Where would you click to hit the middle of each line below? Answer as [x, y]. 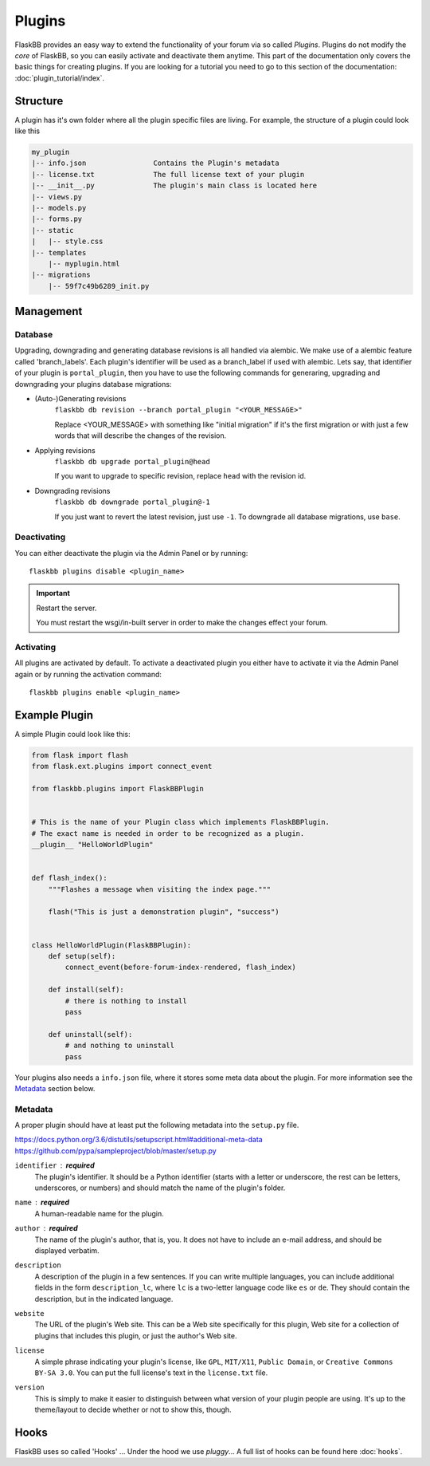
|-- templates [59, 252]
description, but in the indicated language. [104, 1299]
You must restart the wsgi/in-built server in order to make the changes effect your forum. [182, 623]
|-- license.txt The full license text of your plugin [168, 174]
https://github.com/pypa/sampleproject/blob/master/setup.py [115, 1151]
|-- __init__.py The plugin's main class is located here [174, 186]
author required [47, 1228]
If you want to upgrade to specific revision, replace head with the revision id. [180, 476]
